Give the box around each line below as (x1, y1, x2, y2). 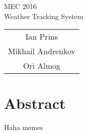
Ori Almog (23, 60, 60, 72)
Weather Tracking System (4, 11, 83, 21)
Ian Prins (25, 31, 58, 43)
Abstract (4, 93, 66, 113)
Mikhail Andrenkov (8, 45, 75, 57)
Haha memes (4, 122, 43, 132)
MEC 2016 (4, 1, 37, 11)
